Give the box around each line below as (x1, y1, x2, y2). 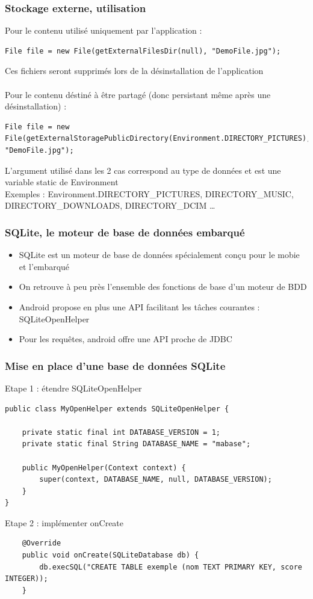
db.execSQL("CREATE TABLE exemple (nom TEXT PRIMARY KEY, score (39, 562, 302, 571)
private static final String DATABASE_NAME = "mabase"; (22, 440, 251, 449)
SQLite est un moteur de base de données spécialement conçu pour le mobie (19, 248, 300, 261)
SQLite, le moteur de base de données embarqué (5, 224, 245, 239)
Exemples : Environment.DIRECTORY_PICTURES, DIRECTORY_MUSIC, (5, 187, 294, 200)
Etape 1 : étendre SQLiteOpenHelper (5, 381, 142, 394)
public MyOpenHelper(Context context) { (22, 463, 186, 472)
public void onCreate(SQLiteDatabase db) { (22, 551, 199, 560)
